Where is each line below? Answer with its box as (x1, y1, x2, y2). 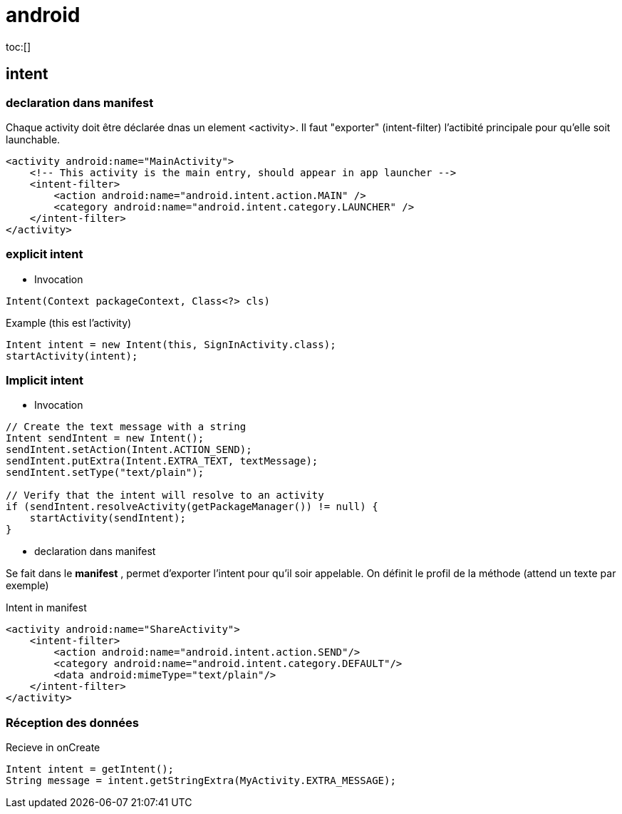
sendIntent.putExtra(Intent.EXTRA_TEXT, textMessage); (6, 455, 318, 467)
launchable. (6, 133, 61, 146)
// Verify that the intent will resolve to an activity (6, 489, 324, 502)
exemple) (6, 579, 49, 592)
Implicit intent (6, 373, 83, 388)
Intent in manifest (6, 601, 87, 614)
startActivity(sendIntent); (29, 512, 186, 524)
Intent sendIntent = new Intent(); (6, 432, 204, 444)
